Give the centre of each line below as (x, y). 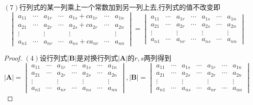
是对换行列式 (97, 58)
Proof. (13, 58)
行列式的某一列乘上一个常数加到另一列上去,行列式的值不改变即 (120, 7)
